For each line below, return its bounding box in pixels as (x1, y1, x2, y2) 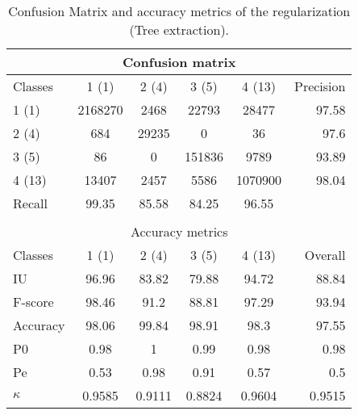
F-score (13, 292, 54, 311)
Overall (304, 245, 346, 264)
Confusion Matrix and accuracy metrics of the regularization (8, 2, 351, 20)
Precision (293, 77, 346, 95)
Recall (13, 194, 48, 212)
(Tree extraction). (129, 20, 230, 39)
